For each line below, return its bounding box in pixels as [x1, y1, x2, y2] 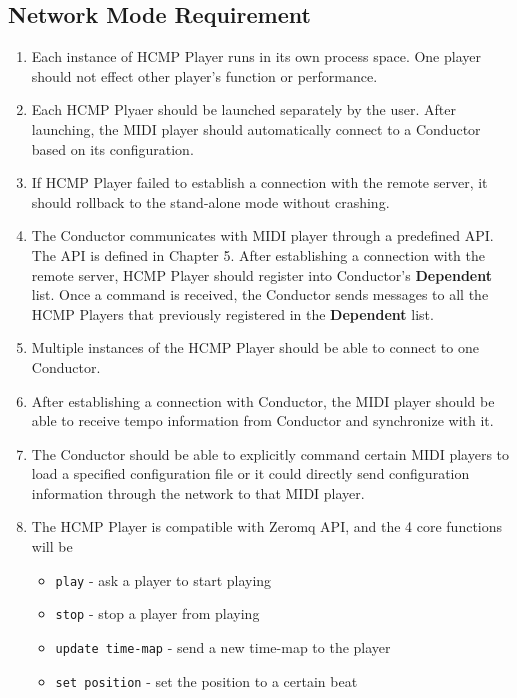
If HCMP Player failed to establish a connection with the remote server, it [31, 172, 488, 193]
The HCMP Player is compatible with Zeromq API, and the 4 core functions [31, 516, 503, 537]
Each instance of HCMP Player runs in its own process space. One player [31, 46, 481, 67]
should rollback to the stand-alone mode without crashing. [31, 191, 390, 212]
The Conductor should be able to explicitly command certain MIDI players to [31, 443, 510, 464]
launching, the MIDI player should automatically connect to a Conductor [31, 118, 481, 139]
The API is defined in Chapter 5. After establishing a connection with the [31, 244, 485, 265]
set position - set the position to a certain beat [55, 670, 358, 691]
